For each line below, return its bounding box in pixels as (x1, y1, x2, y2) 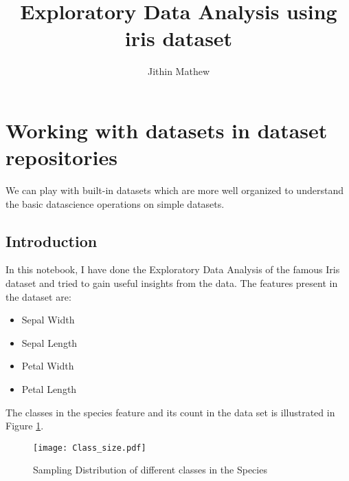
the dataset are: (5, 289, 71, 303)
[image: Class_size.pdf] (33, 442, 146, 453)
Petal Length (21, 381, 77, 396)
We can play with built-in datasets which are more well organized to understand (5, 183, 344, 197)
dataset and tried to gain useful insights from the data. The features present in (5, 276, 338, 290)
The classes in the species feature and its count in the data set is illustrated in (5, 405, 335, 419)
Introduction (5, 230, 98, 251)
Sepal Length (21, 335, 78, 350)
